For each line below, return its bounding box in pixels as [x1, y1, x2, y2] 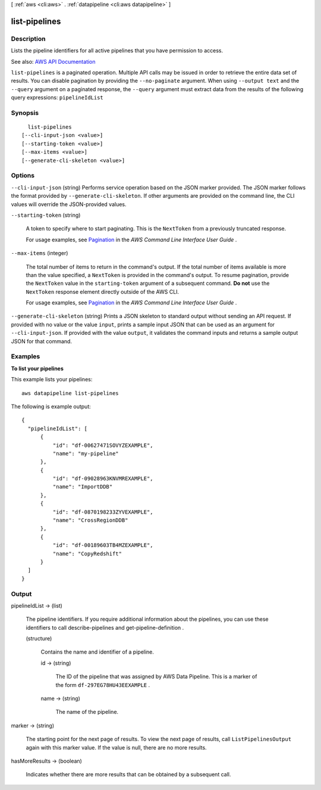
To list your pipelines [11, 365, 64, 372]
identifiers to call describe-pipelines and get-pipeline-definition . [26, 624, 184, 631]
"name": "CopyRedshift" [52, 550, 122, 557]
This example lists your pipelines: [11, 376, 93, 383]
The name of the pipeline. [55, 708, 119, 716]
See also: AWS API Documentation [11, 58, 96, 65]
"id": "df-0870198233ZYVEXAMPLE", [52, 508, 154, 515]
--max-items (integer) [11, 250, 68, 257]
